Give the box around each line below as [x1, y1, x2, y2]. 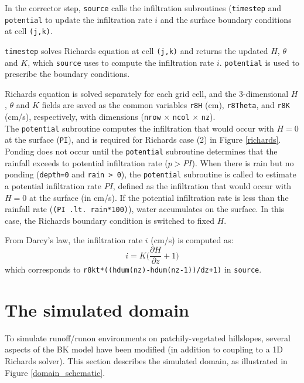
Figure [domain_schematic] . [5, 366, 105, 378]
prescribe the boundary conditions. [5, 68, 130, 80]
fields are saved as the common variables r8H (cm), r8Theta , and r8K [42, 99, 290, 111]
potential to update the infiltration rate [5, 13, 152, 25]
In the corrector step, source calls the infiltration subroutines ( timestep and [5, 2, 282, 14]
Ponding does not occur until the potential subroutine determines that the [5, 145, 278, 157]
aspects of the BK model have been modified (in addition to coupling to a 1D [5, 343, 283, 355]
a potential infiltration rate [5, 180, 102, 192]
